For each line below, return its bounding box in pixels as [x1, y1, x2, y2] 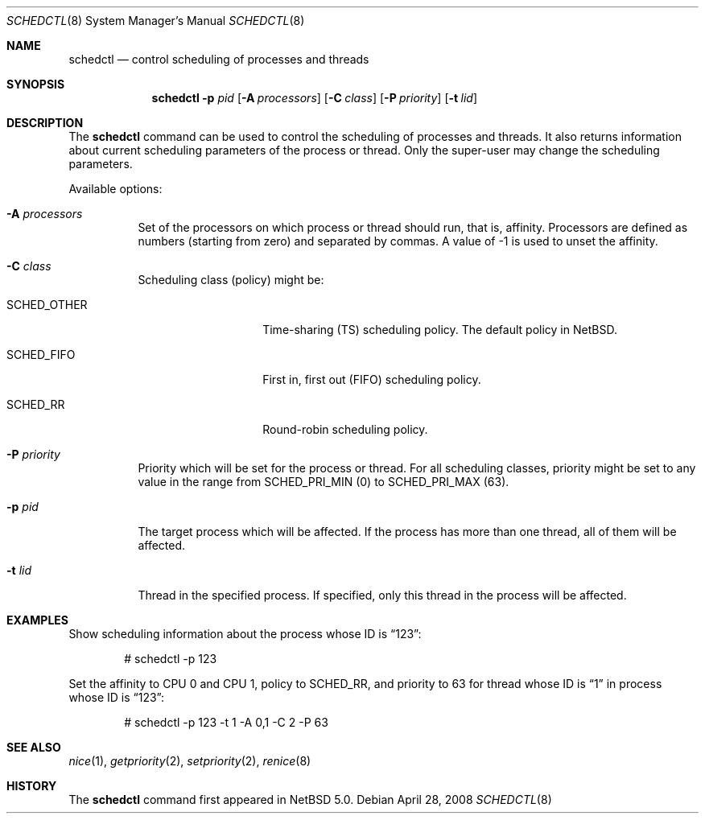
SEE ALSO [6, 740, 61, 754]
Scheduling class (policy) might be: [138, 273, 324, 286]
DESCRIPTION [6, 116, 84, 130]
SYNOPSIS [6, 77, 65, 91]
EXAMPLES [6, 613, 68, 627]
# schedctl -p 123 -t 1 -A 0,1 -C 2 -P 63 [124, 715, 328, 729]
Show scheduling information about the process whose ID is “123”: [68, 627, 422, 641]
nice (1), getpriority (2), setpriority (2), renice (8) [68, 754, 311, 768]
